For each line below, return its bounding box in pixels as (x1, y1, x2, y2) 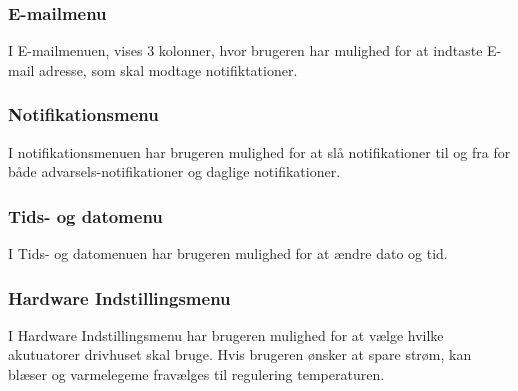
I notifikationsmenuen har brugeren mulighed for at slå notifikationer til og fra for (8, 141, 511, 162)
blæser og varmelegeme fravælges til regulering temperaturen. (8, 364, 385, 385)
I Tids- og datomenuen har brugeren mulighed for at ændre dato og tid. (8, 243, 448, 264)
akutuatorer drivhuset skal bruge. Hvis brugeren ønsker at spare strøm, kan (8, 344, 472, 365)
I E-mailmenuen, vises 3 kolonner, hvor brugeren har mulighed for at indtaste (8, 40, 483, 61)
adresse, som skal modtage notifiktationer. (39, 59, 298, 80)
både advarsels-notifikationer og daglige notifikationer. (8, 161, 341, 182)
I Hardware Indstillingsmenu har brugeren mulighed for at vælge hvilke (8, 324, 444, 345)
